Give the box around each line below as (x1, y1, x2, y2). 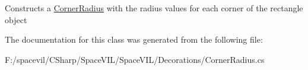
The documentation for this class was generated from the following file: (5, 33, 263, 46)
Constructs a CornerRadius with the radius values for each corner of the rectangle (5, 2, 303, 14)
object (5, 13, 27, 26)
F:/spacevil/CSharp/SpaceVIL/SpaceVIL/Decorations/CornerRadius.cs (5, 53, 265, 65)
